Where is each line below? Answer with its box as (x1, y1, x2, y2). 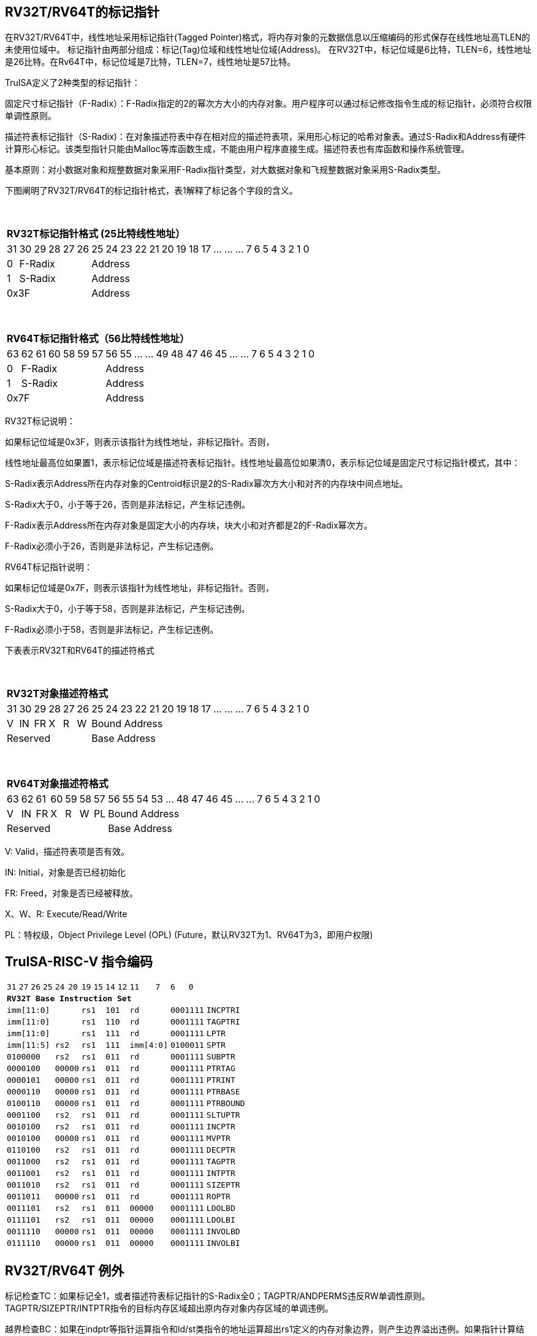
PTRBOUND (206, 1099, 245, 1109)
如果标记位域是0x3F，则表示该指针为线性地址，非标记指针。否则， (5, 437, 275, 448)
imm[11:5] (7, 1040, 50, 1050)
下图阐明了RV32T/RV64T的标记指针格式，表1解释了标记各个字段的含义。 (5, 185, 298, 196)
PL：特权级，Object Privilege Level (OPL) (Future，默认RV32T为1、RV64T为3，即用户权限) (5, 929, 373, 941)
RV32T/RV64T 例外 (5, 1262, 124, 1278)
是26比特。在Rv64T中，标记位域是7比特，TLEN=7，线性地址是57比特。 (5, 56, 296, 67)
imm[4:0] (129, 1040, 169, 1050)
